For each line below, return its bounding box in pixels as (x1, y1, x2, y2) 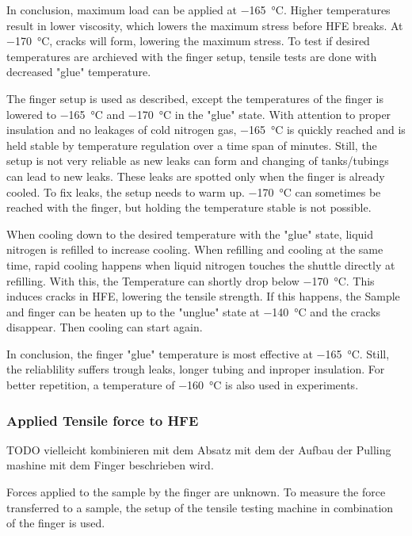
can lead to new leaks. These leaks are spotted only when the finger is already (6, 167, 385, 184)
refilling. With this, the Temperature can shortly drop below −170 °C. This (6, 272, 375, 289)
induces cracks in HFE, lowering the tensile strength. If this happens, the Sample (6, 288, 400, 304)
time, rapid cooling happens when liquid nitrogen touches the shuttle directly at (6, 256, 395, 273)
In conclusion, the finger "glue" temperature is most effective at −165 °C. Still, (6, 345, 390, 362)
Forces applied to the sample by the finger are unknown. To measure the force (6, 484, 386, 500)
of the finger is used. (6, 515, 105, 531)
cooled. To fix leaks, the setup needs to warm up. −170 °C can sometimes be (6, 183, 381, 200)
